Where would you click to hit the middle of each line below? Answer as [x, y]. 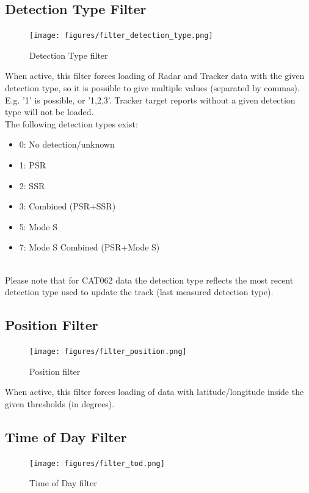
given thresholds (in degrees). [60, 403]
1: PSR [32, 165]
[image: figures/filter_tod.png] [97, 463]
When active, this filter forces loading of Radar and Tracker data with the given [155, 76]
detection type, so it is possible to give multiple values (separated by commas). [152, 88]
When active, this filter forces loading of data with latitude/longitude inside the [154, 392]
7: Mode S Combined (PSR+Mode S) [89, 247]
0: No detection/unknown [67, 144]
